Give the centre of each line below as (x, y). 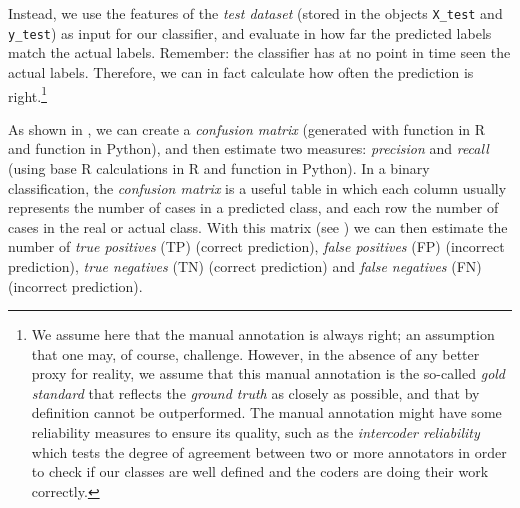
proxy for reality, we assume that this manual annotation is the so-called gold (268, 373)
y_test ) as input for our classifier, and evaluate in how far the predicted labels (250, 32)
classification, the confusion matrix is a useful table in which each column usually (257, 187)
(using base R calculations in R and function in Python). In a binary (219, 167)
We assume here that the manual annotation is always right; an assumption (263, 334)
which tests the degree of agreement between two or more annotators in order (269, 451)
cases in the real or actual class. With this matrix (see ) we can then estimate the (258, 226)
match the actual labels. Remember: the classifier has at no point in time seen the (259, 52)
